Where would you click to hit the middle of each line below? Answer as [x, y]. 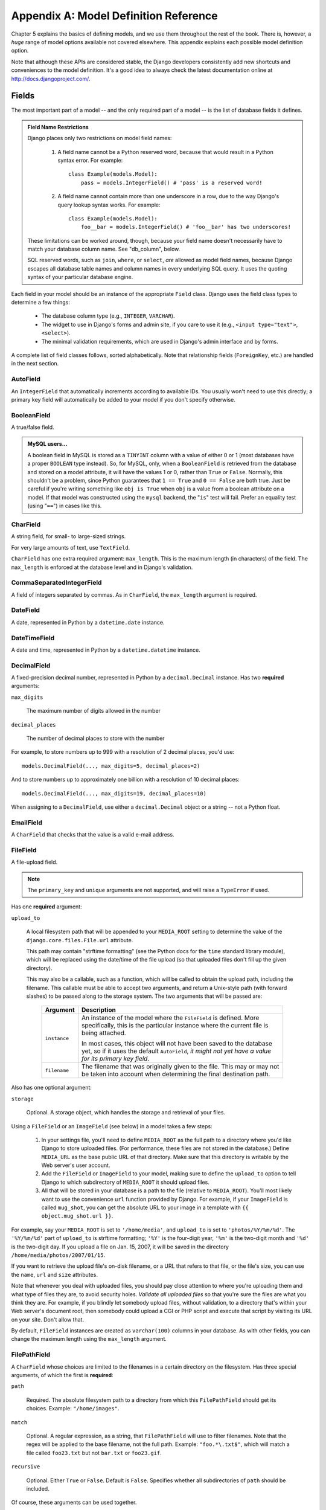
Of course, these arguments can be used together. [74, 1502]
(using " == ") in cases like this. [65, 506]
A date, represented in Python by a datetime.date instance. [88, 622]
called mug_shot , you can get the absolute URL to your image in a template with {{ [145, 1207]
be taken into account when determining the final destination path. [176, 1074]
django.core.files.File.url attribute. [80, 940]
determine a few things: [41, 303]
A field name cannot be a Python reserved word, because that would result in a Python [166, 152]
